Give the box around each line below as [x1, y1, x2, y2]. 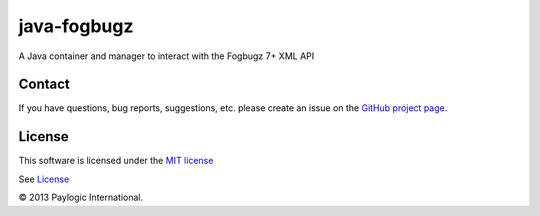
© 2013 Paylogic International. [18, 191, 144, 204]
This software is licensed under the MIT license [18, 155, 214, 167]
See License [18, 173, 70, 185]
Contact [18, 76, 70, 93]
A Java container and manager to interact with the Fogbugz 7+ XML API [18, 50, 315, 62]
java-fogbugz [18, 15, 134, 37]
